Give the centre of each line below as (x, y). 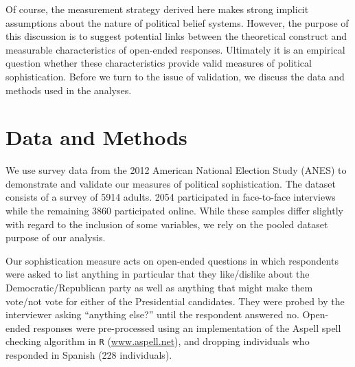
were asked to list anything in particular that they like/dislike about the (158, 274)
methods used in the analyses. (69, 90)
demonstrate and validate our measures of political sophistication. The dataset (171, 183)
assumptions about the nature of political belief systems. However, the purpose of (177, 22)
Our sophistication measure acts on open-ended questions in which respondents (172, 260)
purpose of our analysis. (56, 237)
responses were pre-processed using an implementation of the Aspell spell (187, 327)
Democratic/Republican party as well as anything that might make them (159, 288)
